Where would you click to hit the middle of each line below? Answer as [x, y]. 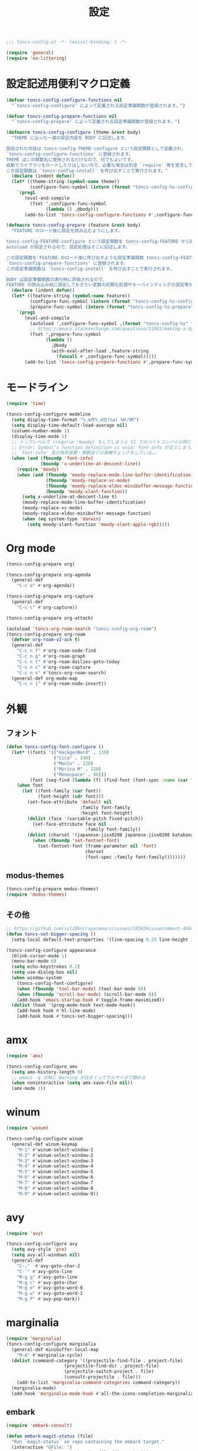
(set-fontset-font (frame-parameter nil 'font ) [97, 846]
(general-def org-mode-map [44, 678]
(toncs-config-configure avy [42, 1244]
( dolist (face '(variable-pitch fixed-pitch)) [85, 818]
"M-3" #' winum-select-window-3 [55, 1161]
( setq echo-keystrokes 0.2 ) [46, 967]
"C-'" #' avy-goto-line [44, 1271]
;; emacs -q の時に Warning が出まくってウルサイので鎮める [79, 1077]
